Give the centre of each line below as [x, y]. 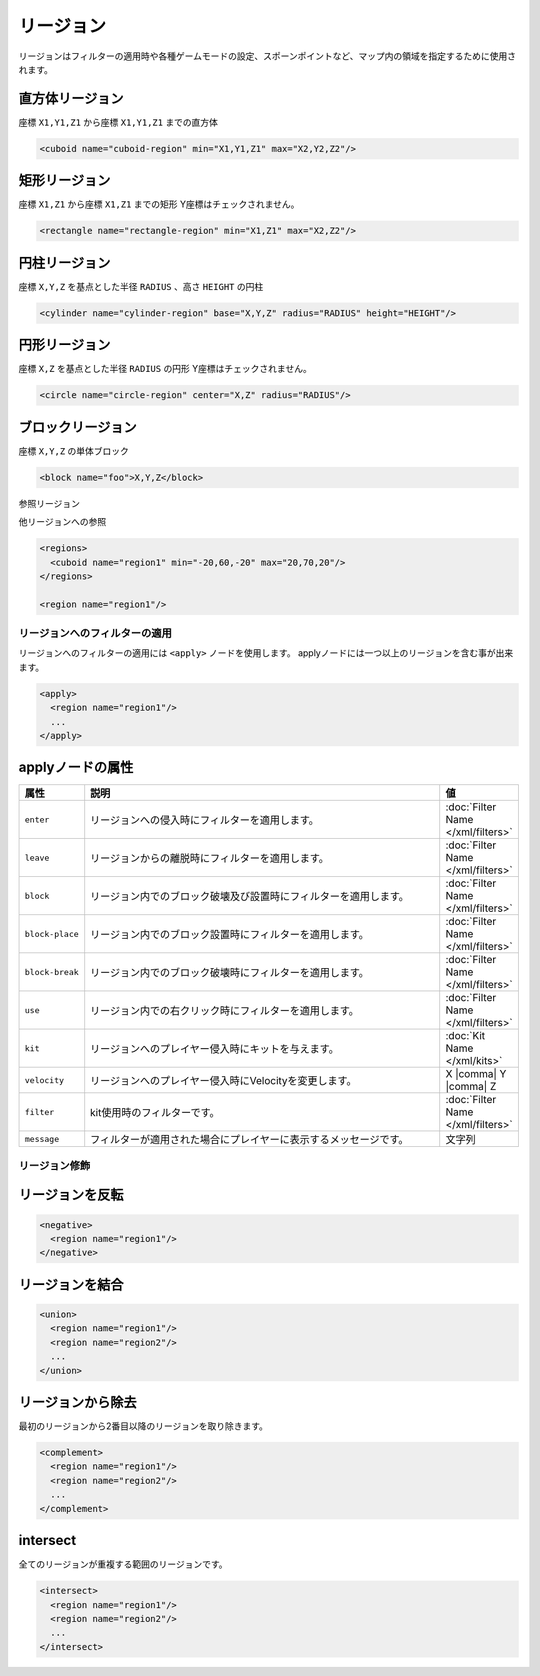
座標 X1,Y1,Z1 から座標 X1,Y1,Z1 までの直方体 [118, 122]
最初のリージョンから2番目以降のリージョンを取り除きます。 [143, 1426]
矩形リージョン [64, 180]
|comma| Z [471, 1087]
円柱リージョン [64, 262]
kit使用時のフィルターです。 [155, 1113]
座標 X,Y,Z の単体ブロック [74, 451]
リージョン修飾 [54, 1165]
